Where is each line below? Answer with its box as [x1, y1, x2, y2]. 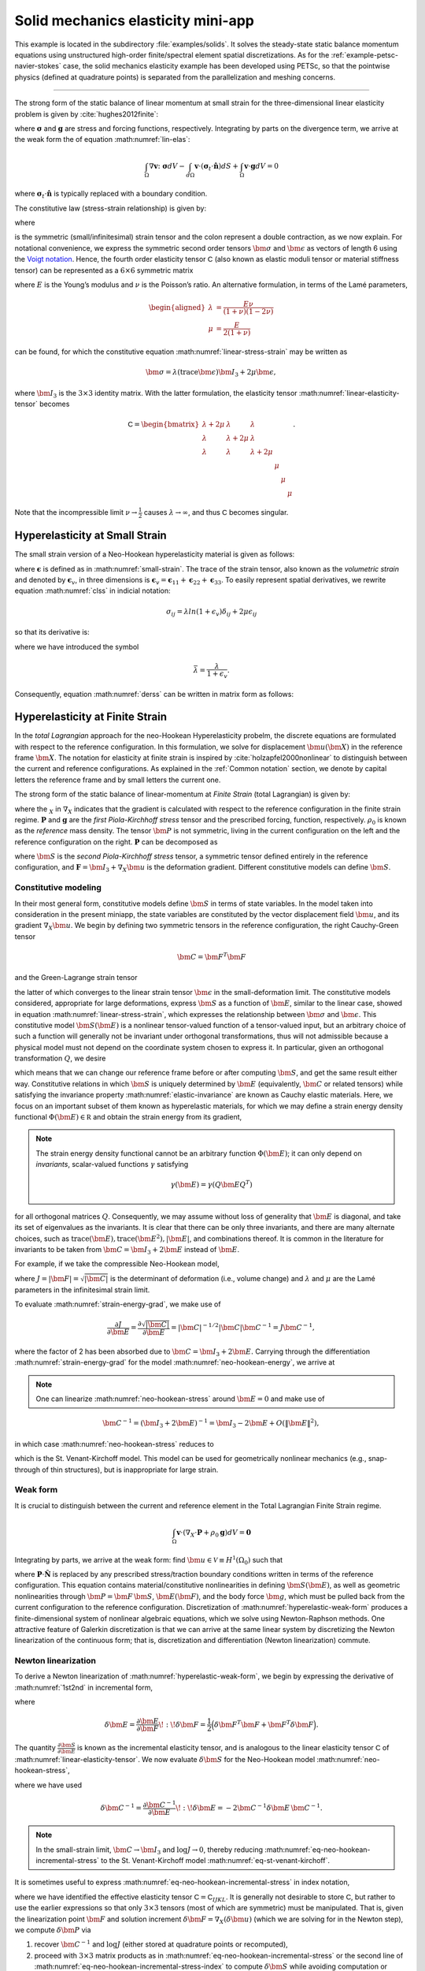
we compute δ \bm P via [14, 1925, 91, 1935]
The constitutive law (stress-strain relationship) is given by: [14, 203, 207, 213]
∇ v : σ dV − [149, 162, 185, 171]
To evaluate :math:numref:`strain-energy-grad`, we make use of [14, 1299, 221, 1309]
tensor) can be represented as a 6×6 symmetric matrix [14, 265, 194, 275]
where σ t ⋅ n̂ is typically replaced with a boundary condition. [14, 189, 208, 200]
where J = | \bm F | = [14, 1273, 79, 1283]
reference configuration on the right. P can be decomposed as [14, 836, 218, 847]
